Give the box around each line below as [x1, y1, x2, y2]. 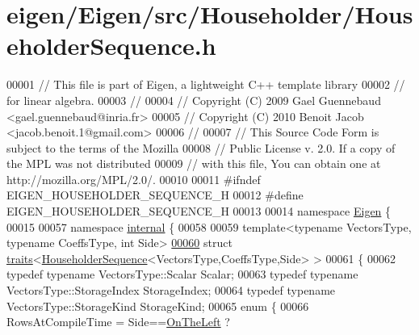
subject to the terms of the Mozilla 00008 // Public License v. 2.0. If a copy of [6, 139, 396, 156]
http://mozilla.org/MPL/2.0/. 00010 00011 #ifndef [6, 170, 261, 187]
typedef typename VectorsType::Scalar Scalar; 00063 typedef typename [6, 266, 358, 283]
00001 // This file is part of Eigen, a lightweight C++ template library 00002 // [6, 76, 405, 93]
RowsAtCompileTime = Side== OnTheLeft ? [6, 313, 230, 330]
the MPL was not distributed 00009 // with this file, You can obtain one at [6, 155, 381, 172]
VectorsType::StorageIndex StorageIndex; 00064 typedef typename [6, 282, 336, 299]
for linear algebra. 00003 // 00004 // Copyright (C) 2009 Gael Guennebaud [6, 91, 381, 108]
